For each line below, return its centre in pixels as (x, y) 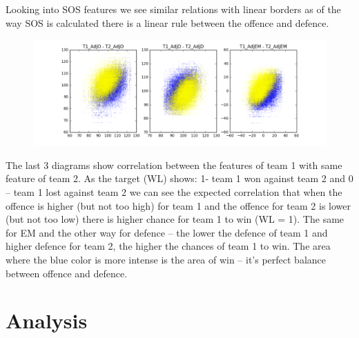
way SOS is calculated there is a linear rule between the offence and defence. (167, 22)
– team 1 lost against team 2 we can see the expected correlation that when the (174, 192)
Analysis (47, 320)
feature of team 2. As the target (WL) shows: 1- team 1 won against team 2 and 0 (179, 178)
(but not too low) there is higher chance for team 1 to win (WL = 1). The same (175, 219)
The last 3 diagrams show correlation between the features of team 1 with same (174, 165)
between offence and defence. (67, 273)
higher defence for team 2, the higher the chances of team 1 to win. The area (168, 246)
